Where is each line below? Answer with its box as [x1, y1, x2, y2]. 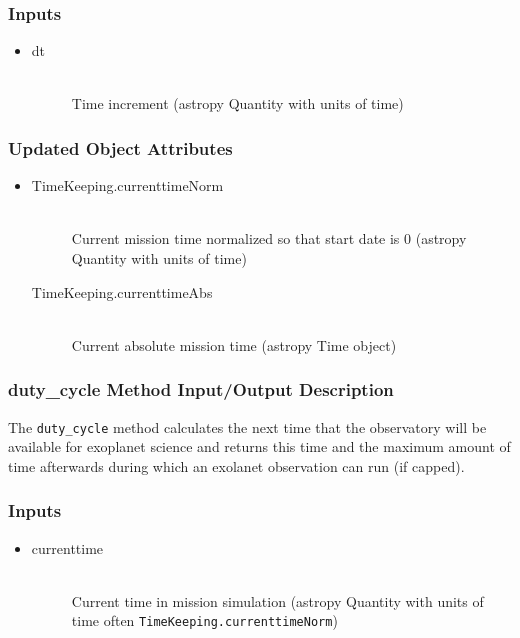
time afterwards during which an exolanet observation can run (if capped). [8, 455, 465, 476]
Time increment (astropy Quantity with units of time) [71, 93, 404, 114]
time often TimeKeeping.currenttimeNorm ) [71, 610, 338, 631]
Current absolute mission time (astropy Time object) [71, 334, 397, 355]
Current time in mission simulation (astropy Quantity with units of [71, 590, 484, 611]
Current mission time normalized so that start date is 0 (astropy [71, 228, 467, 249]
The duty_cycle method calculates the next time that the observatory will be [8, 416, 487, 437]
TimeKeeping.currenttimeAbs [31, 281, 213, 302]
